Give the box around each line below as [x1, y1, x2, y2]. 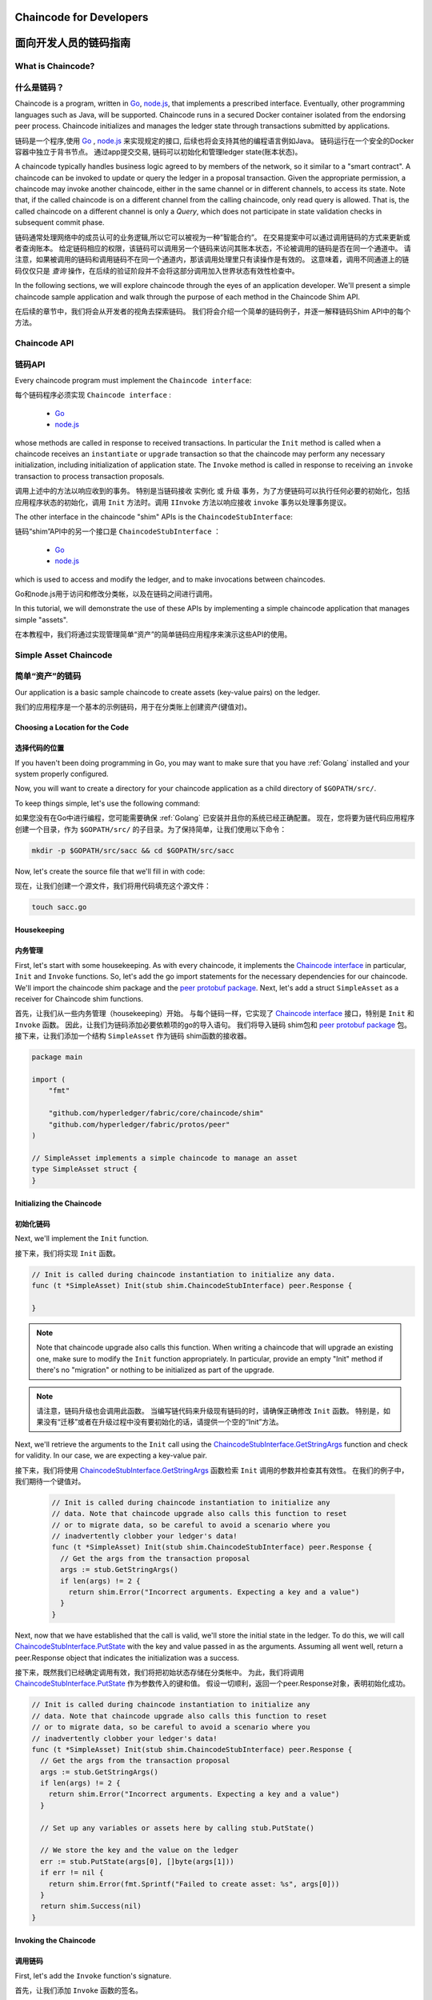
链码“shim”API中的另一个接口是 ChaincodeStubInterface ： [14, 526, 222, 536]
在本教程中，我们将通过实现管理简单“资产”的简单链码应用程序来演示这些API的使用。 [14, 630, 292, 639]
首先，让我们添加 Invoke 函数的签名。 [14, 1986, 143, 1995]
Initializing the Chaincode [14, 1198, 102, 1208]
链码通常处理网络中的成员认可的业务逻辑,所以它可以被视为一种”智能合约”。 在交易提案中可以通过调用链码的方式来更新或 [14, 232, 411, 242]
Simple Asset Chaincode [14, 649, 113, 660]
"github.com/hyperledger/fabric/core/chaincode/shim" [48, 1109, 264, 1118]
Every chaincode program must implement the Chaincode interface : [14, 376, 252, 386]
